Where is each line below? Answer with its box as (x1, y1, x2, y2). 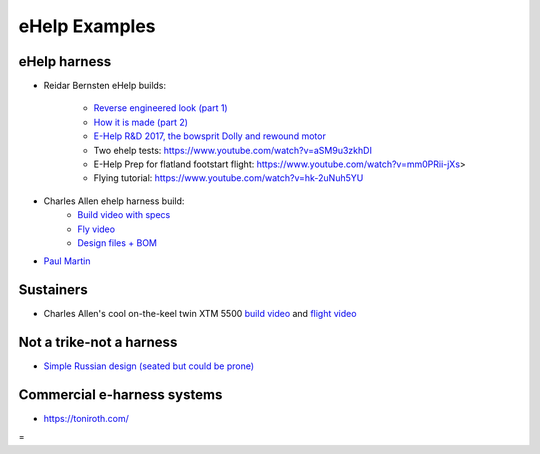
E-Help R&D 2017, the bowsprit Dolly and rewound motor (93, 130, 327, 142)
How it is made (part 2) (93, 116, 189, 128)
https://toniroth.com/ (43, 413, 130, 425)
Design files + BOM (77, 236, 158, 249)
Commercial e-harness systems (18, 386, 223, 403)
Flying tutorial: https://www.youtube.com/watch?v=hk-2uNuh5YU (93, 172, 364, 184)
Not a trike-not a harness (18, 334, 178, 351)
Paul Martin (43, 255, 91, 267)
